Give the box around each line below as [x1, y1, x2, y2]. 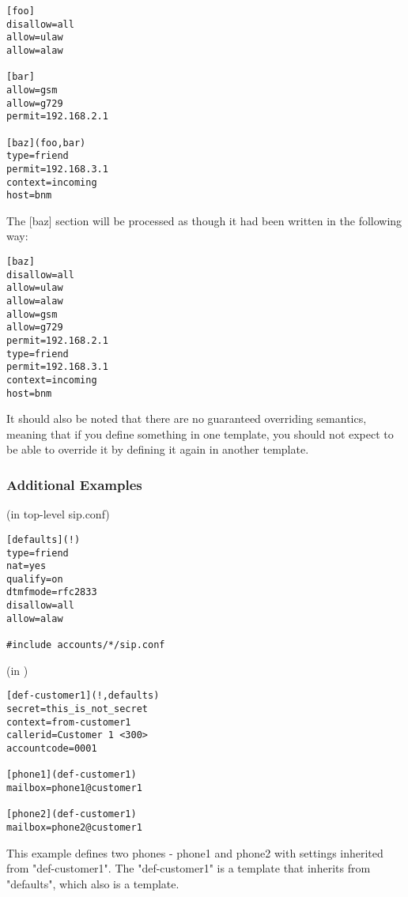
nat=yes [6, 560, 47, 572]
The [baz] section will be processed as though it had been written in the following [6, 212, 402, 228]
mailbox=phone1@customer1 [6, 782, 142, 793]
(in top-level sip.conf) [6, 506, 110, 522]
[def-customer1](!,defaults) [6, 690, 160, 702]
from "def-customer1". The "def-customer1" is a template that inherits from [6, 860, 371, 876]
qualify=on [6, 573, 63, 585]
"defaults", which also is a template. [6, 875, 179, 891]
